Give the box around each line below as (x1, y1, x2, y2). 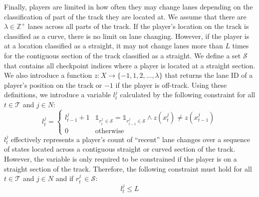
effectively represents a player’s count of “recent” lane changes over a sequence (10, 134, 251, 144)
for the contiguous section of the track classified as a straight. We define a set (4, 50, 241, 60)
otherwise (95, 127, 124, 135)
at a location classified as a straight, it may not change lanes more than (4, 40, 223, 51)
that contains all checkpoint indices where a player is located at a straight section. (4, 60, 256, 70)
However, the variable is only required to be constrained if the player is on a (4, 154, 237, 164)
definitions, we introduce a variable (4, 89, 111, 100)
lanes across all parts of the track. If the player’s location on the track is (27, 21, 249, 31)
